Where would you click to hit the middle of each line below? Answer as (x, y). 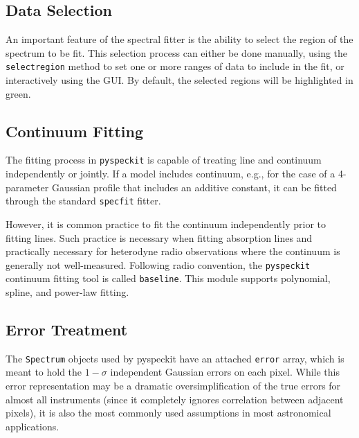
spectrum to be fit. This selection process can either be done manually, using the (177, 52)
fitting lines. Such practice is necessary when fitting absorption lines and (159, 237)
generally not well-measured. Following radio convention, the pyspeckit (158, 264)
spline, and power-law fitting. (67, 292)
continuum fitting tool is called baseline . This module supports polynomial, (168, 278)
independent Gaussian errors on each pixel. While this (225, 372)
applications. (33, 426)
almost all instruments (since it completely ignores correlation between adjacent (175, 399)
